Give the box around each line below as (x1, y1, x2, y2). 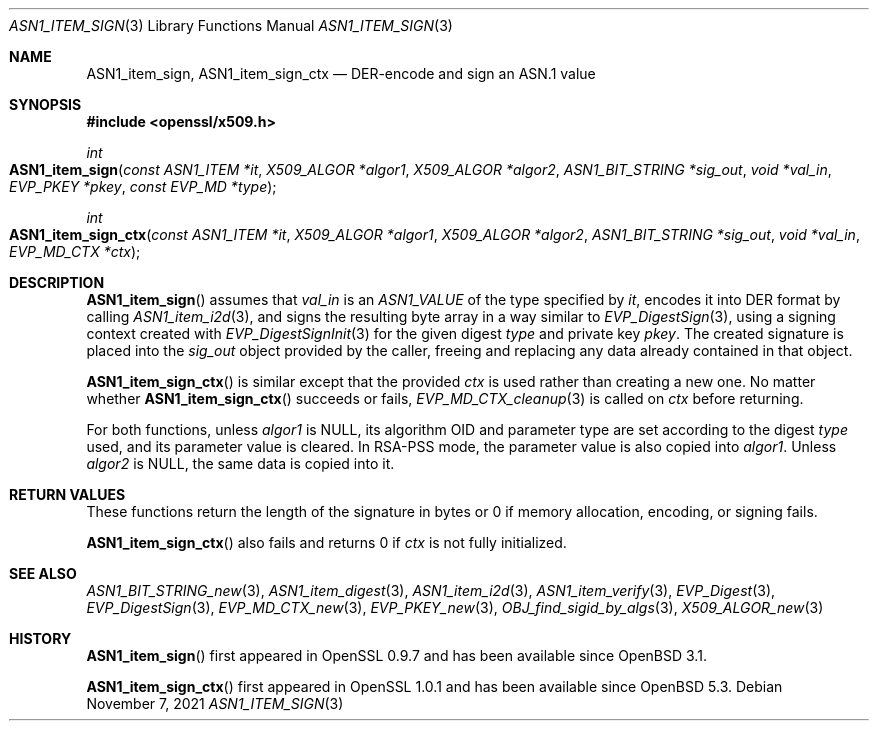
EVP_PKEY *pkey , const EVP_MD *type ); (9, 178, 277, 195)
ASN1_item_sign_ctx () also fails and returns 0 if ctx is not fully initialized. (86, 534, 567, 551)
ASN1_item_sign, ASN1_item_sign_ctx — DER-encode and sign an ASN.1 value (86, 65, 596, 82)
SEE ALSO (9, 565, 77, 582)
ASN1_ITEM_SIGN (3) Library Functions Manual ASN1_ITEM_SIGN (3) (9, 17, 453, 34)
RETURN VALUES (9, 486, 126, 503)
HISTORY (9, 630, 72, 647)
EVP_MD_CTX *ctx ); (9, 243, 141, 260)
